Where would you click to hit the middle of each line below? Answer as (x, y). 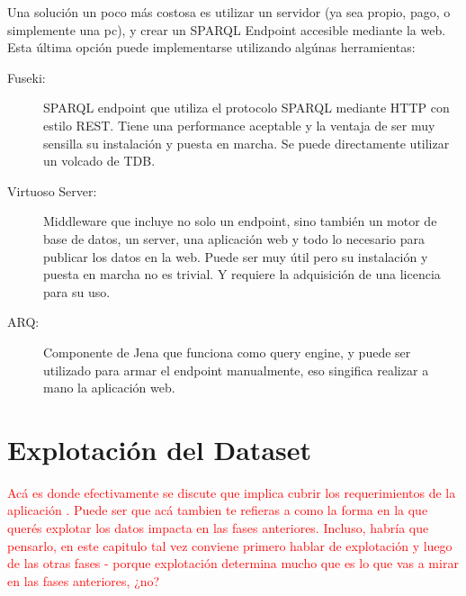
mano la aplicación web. (109, 388)
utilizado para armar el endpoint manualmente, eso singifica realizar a (236, 370)
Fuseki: (27, 77)
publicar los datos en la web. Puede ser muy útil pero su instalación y (236, 256)
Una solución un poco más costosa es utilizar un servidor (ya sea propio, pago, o (229, 12)
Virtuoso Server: (52, 190)
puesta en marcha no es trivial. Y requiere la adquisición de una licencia (242, 274)
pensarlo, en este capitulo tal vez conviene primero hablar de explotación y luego (230, 545)
